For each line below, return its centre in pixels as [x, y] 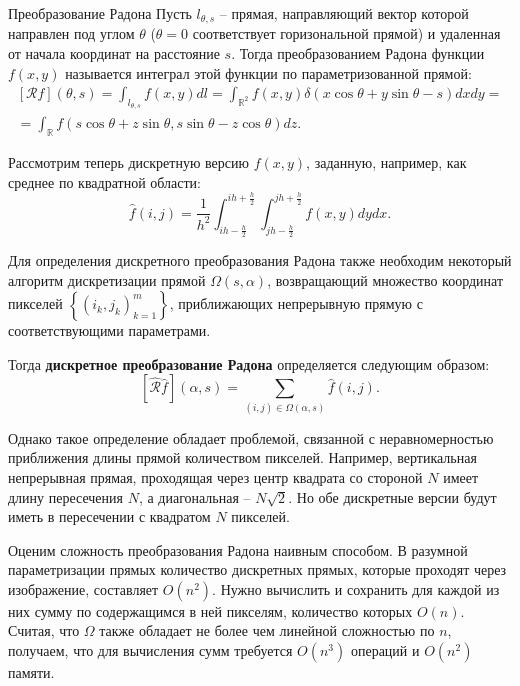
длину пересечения [65, 496]
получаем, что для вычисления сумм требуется [150, 650]
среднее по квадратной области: [104, 181]
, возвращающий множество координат [385, 279]
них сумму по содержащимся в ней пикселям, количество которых [210, 610]
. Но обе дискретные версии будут [392, 496]
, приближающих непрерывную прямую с [296, 303]
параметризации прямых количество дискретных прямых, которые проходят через [257, 569]
